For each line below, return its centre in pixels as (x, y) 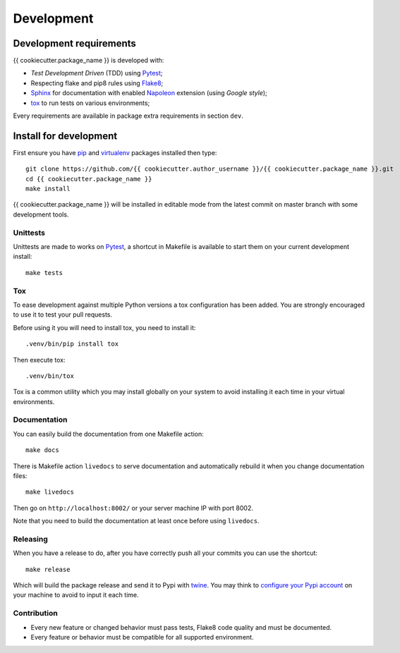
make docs (42, 450)
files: (20, 475)
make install (48, 189)
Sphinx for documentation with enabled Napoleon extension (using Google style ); (149, 93)
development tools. (41, 214)
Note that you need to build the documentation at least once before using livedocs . (136, 521)
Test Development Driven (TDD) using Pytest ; (97, 73)
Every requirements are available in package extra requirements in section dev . (128, 116)
